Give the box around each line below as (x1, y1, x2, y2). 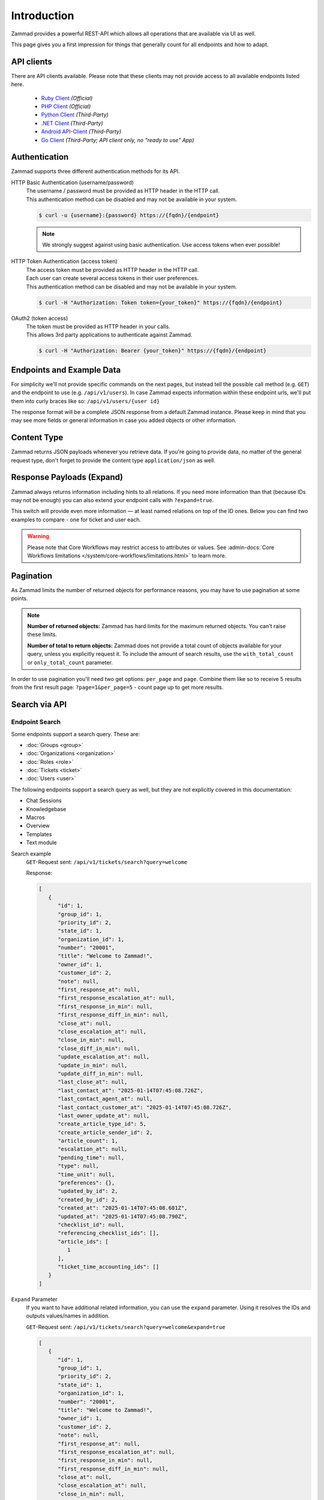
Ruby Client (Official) (41, 94, 93, 101)
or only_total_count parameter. (27, 659, 113, 666)
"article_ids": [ (58, 1238, 109, 1245)
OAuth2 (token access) (11, 314, 68, 322)
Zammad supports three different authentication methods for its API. (11, 168, 180, 175)
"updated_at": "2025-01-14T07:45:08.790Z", (58, 1213, 188, 1220)
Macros (26, 814, 45, 821)
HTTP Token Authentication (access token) (11, 258, 118, 265)
